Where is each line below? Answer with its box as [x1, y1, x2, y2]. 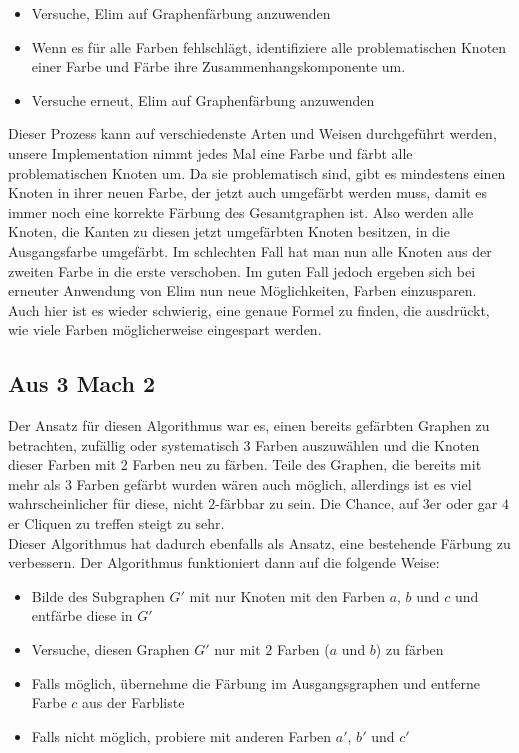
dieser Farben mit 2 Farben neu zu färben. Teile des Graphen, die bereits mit [8, 454, 482, 475]
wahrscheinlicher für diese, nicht [8, 493, 204, 514]
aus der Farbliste [82, 692, 185, 713]
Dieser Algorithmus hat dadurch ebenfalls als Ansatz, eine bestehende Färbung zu [8, 532, 511, 553]
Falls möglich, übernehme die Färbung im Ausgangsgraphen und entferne [31, 672, 480, 693]
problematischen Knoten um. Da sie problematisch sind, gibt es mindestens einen [8, 162, 506, 183]
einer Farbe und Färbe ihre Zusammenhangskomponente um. [31, 56, 406, 77]
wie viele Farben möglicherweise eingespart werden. [8, 319, 322, 340]
